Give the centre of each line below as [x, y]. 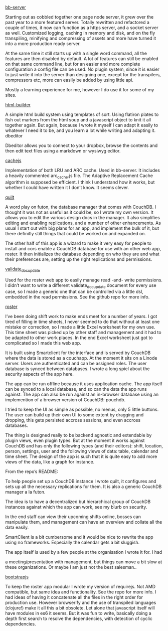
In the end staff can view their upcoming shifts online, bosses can [73, 517]
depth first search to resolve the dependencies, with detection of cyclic [79, 618]
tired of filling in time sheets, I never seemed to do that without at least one [82, 322]
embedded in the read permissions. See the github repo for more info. [77, 297]
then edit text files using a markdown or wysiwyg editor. [63, 151]
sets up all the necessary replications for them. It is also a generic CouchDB [83, 487]
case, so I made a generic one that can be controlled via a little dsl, [74, 292]
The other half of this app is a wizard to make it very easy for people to [78, 243]
